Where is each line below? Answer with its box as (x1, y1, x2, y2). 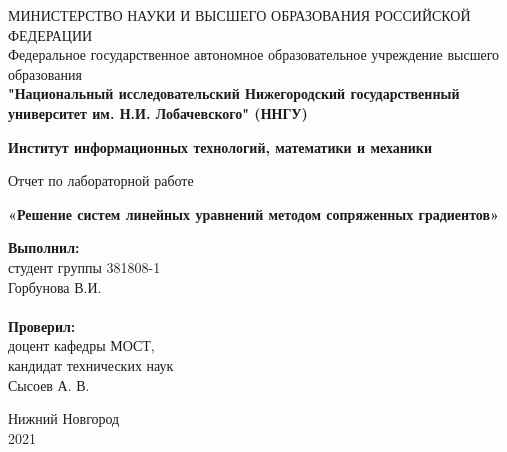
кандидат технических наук (8, 354, 174, 375)
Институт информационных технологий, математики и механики (8, 136, 432, 157)
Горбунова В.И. (8, 276, 102, 297)
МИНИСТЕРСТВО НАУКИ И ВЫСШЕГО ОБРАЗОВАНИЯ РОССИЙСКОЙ (8, 5, 471, 25)
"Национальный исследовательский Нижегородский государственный (8, 83, 460, 104)
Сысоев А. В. (8, 374, 90, 395)
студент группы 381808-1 (8, 256, 161, 277)
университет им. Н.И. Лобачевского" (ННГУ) (8, 102, 308, 123)
